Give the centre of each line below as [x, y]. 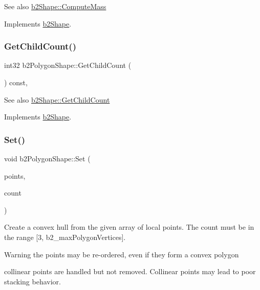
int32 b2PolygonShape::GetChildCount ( [68, 65]
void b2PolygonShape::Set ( [47, 158]
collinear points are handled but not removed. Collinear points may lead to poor [130, 271]
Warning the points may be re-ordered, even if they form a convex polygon [122, 254]
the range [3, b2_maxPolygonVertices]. [65, 237]
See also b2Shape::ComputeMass [55, 6]
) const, [16, 82]
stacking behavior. [32, 281]
